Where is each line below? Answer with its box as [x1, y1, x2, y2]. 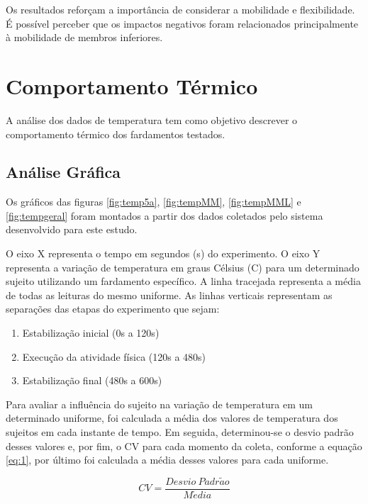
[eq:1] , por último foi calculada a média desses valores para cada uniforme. [6, 452, 329, 467]
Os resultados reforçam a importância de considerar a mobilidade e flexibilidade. [6, 2, 355, 16]
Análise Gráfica [6, 161, 121, 183]
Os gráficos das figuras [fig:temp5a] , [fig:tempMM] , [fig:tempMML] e [6, 194, 301, 209]
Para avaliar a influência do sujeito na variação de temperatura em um [6, 396, 313, 411]
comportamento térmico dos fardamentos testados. [6, 126, 225, 141]
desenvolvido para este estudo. [6, 222, 138, 237]
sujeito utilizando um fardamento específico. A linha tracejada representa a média [6, 274, 361, 289]
